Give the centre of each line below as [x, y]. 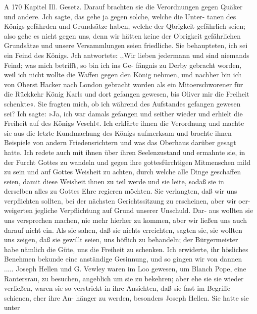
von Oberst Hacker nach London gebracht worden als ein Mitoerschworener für [124, 84]
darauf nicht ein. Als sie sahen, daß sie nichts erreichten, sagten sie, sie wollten [123, 230]
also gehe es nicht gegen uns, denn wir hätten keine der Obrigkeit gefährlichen [122, 35]
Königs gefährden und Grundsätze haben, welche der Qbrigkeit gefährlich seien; [125, 26]
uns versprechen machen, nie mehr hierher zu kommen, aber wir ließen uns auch [126, 220]
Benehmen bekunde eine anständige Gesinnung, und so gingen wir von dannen [123, 259]
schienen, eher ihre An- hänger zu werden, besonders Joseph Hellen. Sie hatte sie [127, 297]
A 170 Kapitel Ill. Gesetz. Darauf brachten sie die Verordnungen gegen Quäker [123, 6]
